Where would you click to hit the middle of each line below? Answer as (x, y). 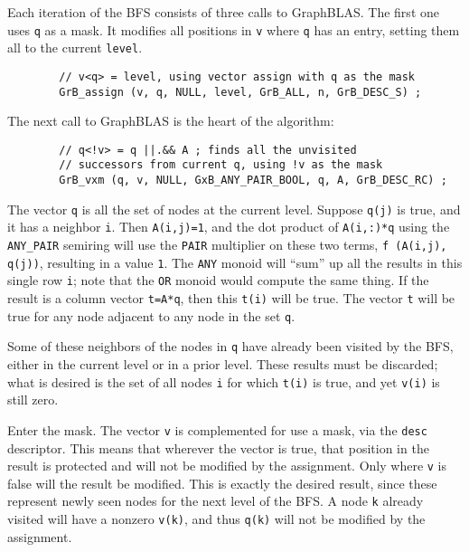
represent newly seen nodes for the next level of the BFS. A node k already (216, 501)
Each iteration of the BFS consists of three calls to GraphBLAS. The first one (223, 12)
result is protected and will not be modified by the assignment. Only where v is (227, 466)
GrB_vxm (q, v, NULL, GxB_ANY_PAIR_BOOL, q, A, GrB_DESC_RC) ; (253, 181)
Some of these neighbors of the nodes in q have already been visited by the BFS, (230, 346)
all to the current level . (75, 48)
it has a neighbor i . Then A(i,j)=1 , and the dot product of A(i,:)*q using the (229, 227)
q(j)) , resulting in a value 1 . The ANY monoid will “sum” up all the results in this (235, 262)
